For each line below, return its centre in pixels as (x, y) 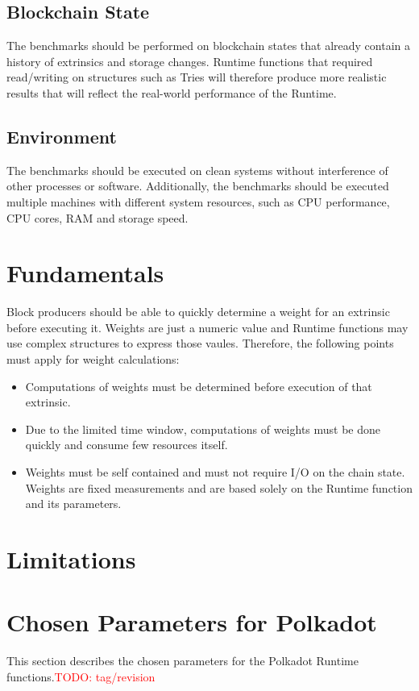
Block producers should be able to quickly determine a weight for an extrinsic (198, 312)
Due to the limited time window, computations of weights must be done (203, 429)
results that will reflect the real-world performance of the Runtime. (172, 92)
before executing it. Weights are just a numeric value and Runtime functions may (207, 327)
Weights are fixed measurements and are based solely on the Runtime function (219, 487)
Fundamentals (85, 273)
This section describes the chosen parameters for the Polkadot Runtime (183, 661)
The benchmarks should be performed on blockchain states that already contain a (208, 46)
